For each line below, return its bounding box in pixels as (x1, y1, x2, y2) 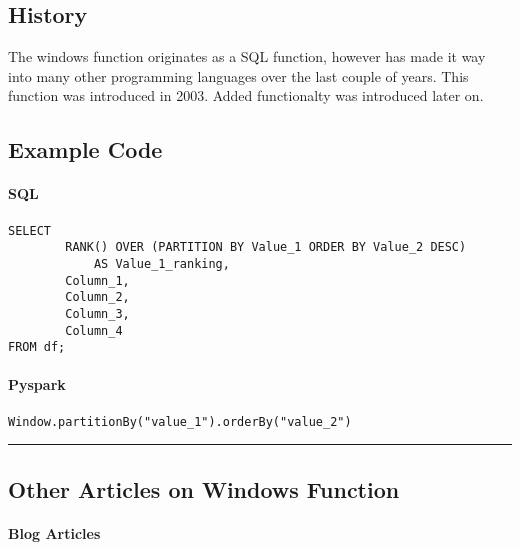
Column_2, (65, 290, 130, 305)
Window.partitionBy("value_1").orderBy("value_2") (8, 414, 352, 429)
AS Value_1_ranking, (93, 256, 230, 271)
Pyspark (8, 374, 66, 395)
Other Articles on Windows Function (8, 473, 400, 504)
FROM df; (8, 340, 66, 355)
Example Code (8, 134, 163, 165)
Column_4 (65, 323, 123, 338)
